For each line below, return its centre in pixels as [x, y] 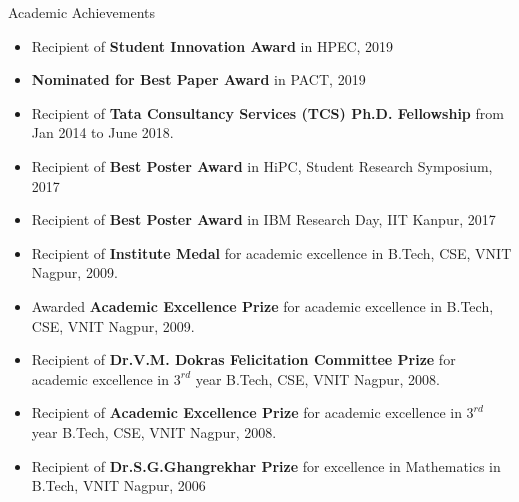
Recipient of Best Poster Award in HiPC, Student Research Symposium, [262, 165]
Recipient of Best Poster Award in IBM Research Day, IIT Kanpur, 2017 [263, 219]
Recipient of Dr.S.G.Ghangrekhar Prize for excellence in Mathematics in [266, 465]
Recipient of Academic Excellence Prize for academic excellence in [246, 412]
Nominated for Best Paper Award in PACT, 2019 [198, 79]
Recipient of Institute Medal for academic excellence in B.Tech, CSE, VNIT [271, 252]
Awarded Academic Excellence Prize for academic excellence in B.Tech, [262, 305]
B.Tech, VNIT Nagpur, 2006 [118, 485]
